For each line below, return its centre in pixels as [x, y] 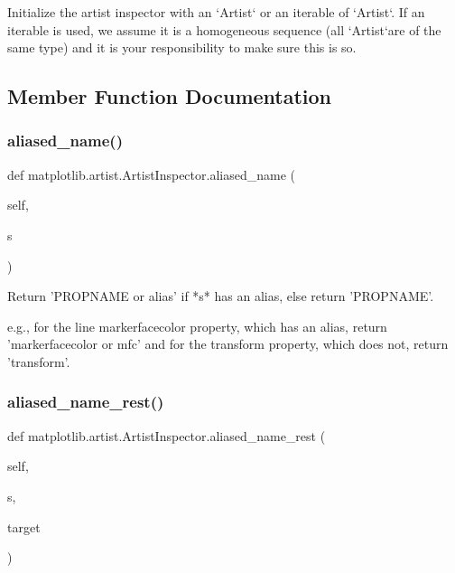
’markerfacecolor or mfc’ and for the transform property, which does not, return [228, 344]
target [24, 526]
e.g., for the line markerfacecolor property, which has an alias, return [197, 326]
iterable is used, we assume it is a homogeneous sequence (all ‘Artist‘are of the [224, 29]
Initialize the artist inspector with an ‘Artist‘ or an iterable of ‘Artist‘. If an [216, 12]
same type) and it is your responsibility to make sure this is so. [182, 47]
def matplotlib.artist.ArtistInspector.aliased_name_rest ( [167, 435]
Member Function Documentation [170, 96]
